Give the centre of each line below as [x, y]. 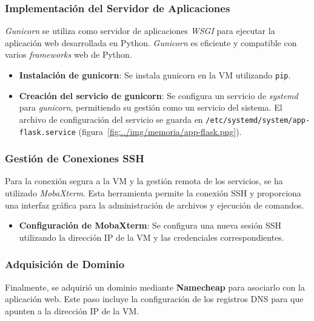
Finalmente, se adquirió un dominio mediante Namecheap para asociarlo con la [155, 287]
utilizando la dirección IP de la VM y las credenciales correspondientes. [152, 237]
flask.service [47, 132]
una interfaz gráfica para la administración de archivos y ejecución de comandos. [155, 205]
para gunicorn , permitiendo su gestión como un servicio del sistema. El [151, 107]
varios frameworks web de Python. [68, 54]
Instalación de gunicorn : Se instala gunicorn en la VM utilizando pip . [155, 75]
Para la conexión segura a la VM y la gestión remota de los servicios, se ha [144, 181]
